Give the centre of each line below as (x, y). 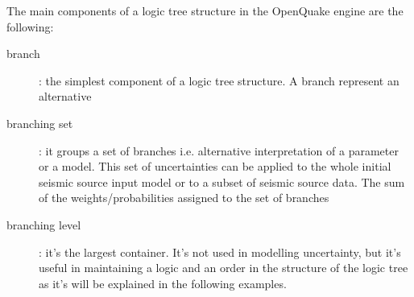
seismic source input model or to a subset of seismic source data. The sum (222, 181)
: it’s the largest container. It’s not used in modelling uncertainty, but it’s (220, 252)
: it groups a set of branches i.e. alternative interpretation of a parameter (219, 150)
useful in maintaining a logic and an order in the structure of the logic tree (224, 268)
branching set (40, 123)
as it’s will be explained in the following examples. (163, 283)
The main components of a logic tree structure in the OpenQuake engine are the (205, 10)
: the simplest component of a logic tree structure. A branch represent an (219, 80)
